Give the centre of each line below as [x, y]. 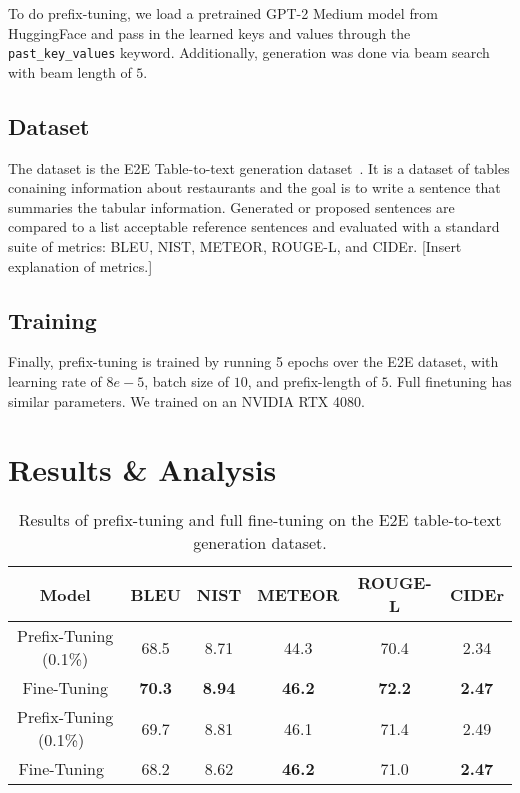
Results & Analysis [142, 469]
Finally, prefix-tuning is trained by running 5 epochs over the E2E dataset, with [253, 361]
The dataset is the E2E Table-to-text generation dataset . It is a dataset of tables [259, 167]
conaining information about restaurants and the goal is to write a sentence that [254, 187]
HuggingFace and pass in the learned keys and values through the [209, 32]
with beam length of [70, 71]
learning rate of [55, 381]
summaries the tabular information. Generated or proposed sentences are [231, 206]
